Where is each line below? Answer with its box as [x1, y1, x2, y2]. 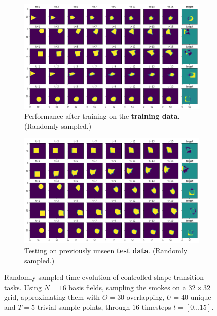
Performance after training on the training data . [24, 111, 180, 121]
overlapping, [126, 292, 165, 302]
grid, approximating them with [4, 292, 100, 302]
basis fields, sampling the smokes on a [68, 282, 186, 292]
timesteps [141, 301, 171, 312]
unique [190, 292, 211, 302]
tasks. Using [4, 282, 42, 292]
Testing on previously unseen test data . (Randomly [24, 244, 188, 255]
